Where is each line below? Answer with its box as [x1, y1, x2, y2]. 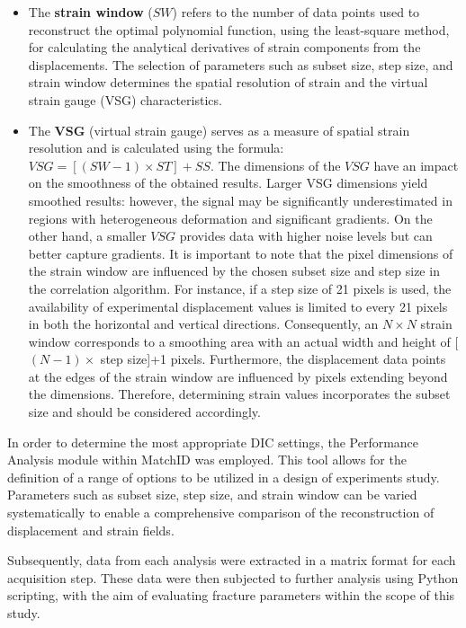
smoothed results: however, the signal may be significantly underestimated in [28, 190, 453, 209]
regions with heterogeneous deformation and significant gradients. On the [28, 208, 433, 227]
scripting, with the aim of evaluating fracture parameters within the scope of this [7, 586, 455, 605]
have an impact [373, 155, 459, 174]
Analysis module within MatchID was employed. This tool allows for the [7, 450, 407, 469]
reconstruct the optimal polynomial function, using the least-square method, [28, 20, 450, 39]
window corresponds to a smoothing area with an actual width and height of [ [28, 332, 459, 350]
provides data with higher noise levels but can [179, 226, 433, 245]
